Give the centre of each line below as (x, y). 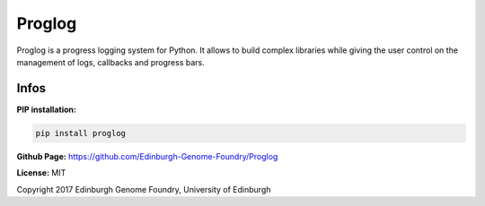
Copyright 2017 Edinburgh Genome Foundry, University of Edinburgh (144, 189)
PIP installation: (46, 109)
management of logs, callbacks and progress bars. (111, 62)
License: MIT (41, 173)
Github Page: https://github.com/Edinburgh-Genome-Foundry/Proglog (147, 156)
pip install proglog (80, 133)
